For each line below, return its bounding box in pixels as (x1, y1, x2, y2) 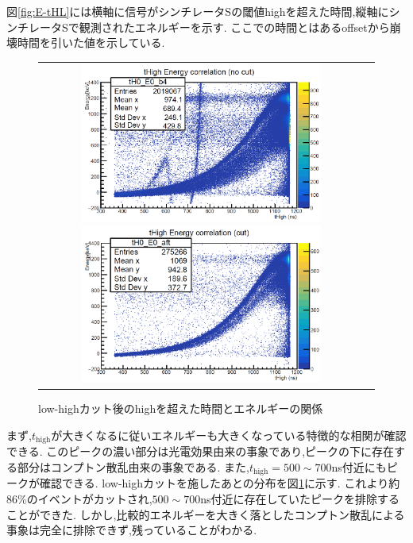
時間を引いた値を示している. (17, 34, 165, 51)
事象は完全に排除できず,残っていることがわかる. (6, 522, 257, 538)
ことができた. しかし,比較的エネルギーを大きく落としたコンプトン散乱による (6, 506, 405, 522)
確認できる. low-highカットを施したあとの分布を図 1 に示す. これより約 (39, 475, 400, 491)
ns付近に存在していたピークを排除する (200, 491, 400, 507)
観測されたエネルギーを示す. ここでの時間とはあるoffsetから (79, 18, 390, 35)
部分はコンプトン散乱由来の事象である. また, (17, 458, 249, 475)
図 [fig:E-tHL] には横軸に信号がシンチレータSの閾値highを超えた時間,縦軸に (6, 3, 389, 19)
